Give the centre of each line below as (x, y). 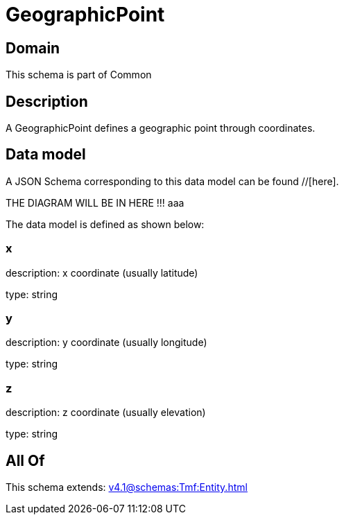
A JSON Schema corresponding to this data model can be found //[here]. (172, 181)
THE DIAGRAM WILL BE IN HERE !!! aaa (95, 202)
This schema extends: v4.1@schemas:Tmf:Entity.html (127, 487)
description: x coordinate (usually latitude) (102, 272)
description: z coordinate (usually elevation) (106, 413)
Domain (33, 48)
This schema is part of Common (79, 75)
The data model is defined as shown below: (105, 224)
